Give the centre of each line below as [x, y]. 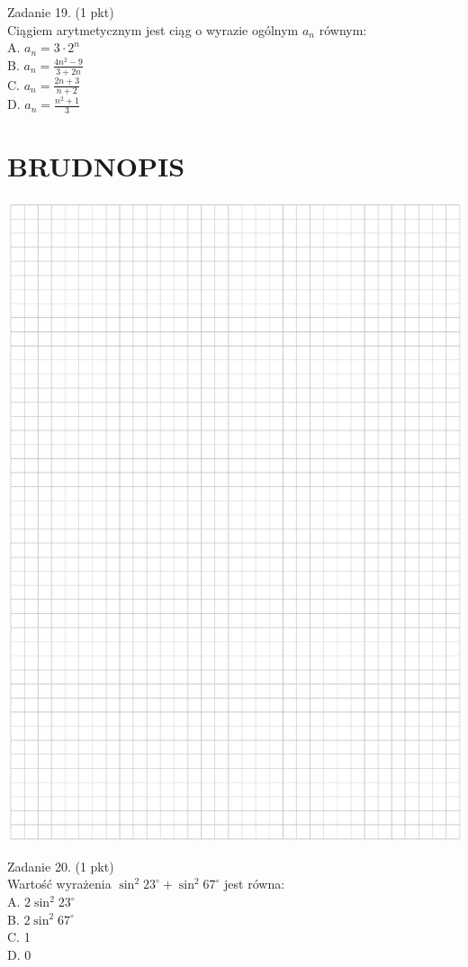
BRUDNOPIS [96, 166]
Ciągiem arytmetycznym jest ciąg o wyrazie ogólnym [153, 29]
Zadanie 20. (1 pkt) [61, 866]
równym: [343, 29]
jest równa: [255, 884]
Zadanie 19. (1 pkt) [61, 12]
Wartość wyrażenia [59, 884]
